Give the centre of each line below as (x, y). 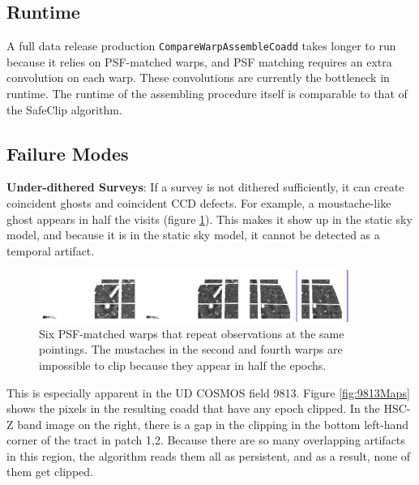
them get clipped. (50, 472)
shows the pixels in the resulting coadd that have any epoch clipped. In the (193, 408)
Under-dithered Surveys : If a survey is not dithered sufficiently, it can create (205, 187)
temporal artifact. (51, 250)
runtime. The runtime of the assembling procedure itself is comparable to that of (207, 94)
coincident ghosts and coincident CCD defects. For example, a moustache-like (199, 203)
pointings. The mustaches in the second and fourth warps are (191, 349)
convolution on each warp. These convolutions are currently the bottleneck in (198, 77)
